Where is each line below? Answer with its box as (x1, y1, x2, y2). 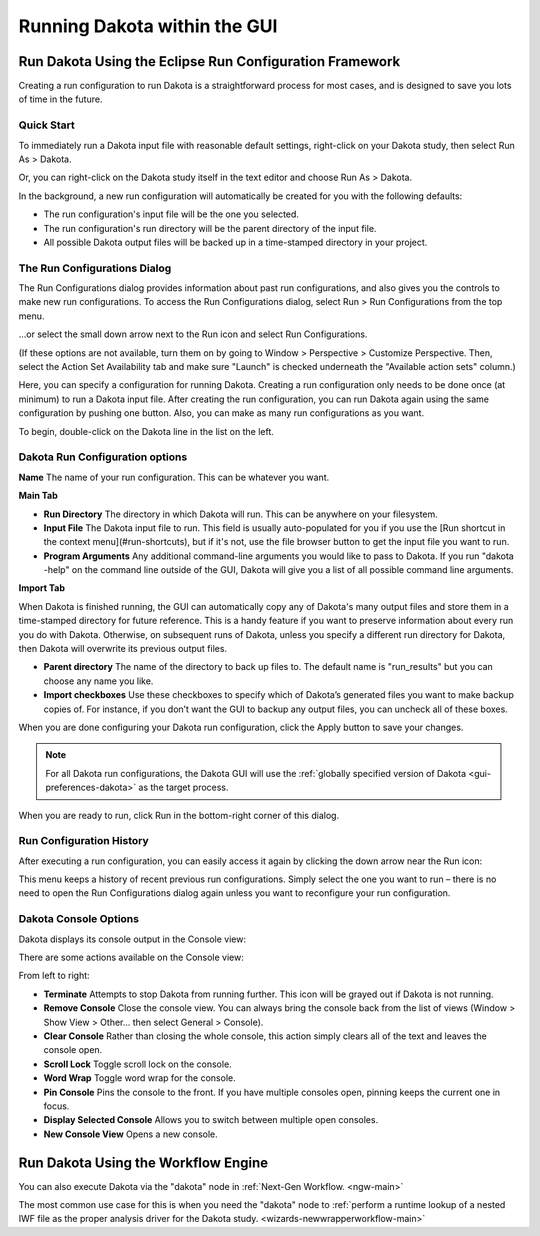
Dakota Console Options (18, 912, 140, 926)
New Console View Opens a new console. (43, 1128, 219, 1140)
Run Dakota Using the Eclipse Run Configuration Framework (18, 53, 401, 70)
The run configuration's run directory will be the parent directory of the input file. (43, 222, 377, 234)
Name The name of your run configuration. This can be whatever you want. (18, 471, 330, 483)
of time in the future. (18, 93, 103, 105)
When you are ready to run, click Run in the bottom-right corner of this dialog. (18, 809, 340, 821)
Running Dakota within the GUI (18, 15, 278, 37)
